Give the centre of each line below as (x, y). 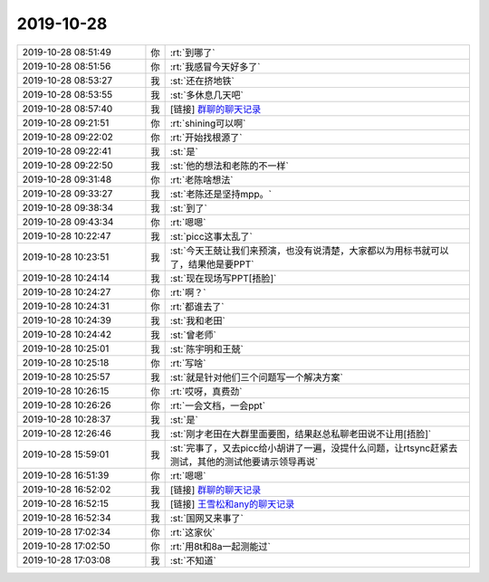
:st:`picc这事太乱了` (211, 236)
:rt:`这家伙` (192, 532)
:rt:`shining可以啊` (208, 123)
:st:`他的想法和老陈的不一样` (229, 166)
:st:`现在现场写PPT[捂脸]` (223, 278)
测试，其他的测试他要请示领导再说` (244, 462)
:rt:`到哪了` (192, 52)
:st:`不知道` (193, 560)
